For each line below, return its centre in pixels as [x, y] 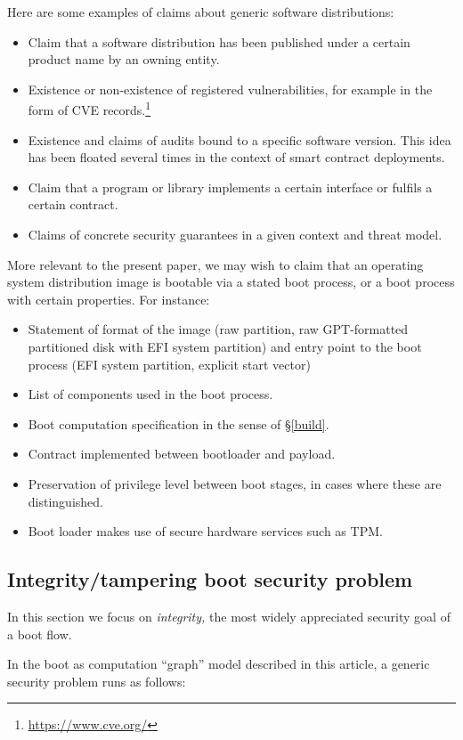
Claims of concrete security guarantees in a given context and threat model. [235, 234]
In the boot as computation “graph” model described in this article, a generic [219, 664]
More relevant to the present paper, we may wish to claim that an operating [215, 264]
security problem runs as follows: [97, 681]
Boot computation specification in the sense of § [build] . [179, 423]
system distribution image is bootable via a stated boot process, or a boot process [231, 282]
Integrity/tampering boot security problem [210, 579]
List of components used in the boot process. [150, 394]
